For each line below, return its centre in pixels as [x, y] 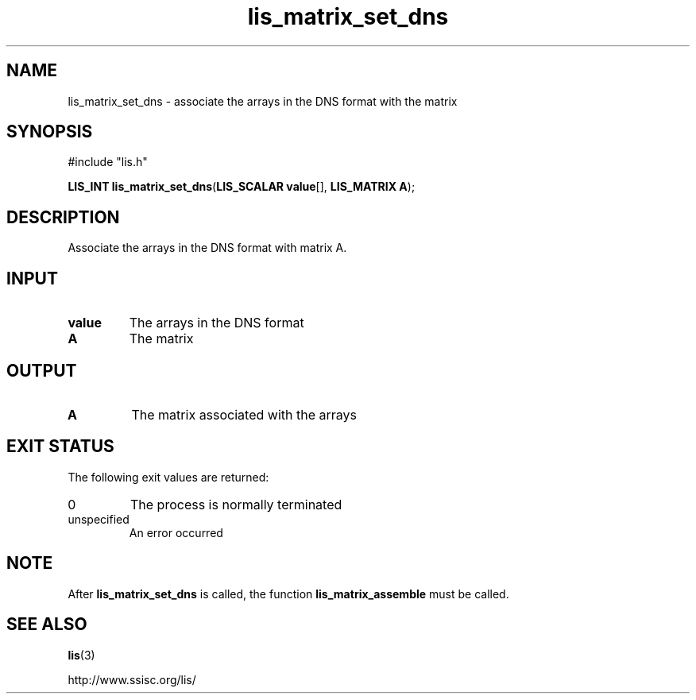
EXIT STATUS [60, 447]
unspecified [99, 519]
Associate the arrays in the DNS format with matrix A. [207, 248]
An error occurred [176, 532]
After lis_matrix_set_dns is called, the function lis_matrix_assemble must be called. [288, 594]
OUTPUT [42, 370]
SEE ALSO [47, 625]
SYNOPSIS [50, 132]
